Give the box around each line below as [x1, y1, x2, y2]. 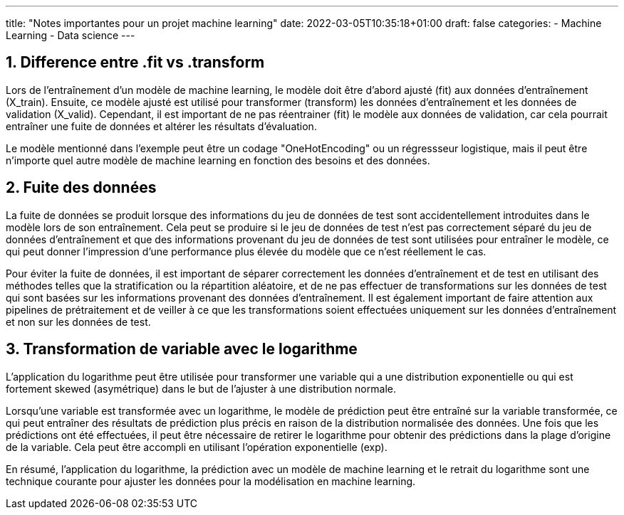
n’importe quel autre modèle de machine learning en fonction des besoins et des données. [6, 154, 430, 166]
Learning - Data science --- [6, 29, 135, 41]
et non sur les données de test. [6, 315, 151, 328]
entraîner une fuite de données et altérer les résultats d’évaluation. [6, 120, 317, 132]
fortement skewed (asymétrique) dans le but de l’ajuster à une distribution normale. [6, 382, 396, 395]
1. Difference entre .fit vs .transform [6, 53, 265, 72]
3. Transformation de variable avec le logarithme [6, 340, 358, 359]
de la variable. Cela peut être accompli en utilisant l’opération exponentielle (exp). [6, 440, 388, 453]
